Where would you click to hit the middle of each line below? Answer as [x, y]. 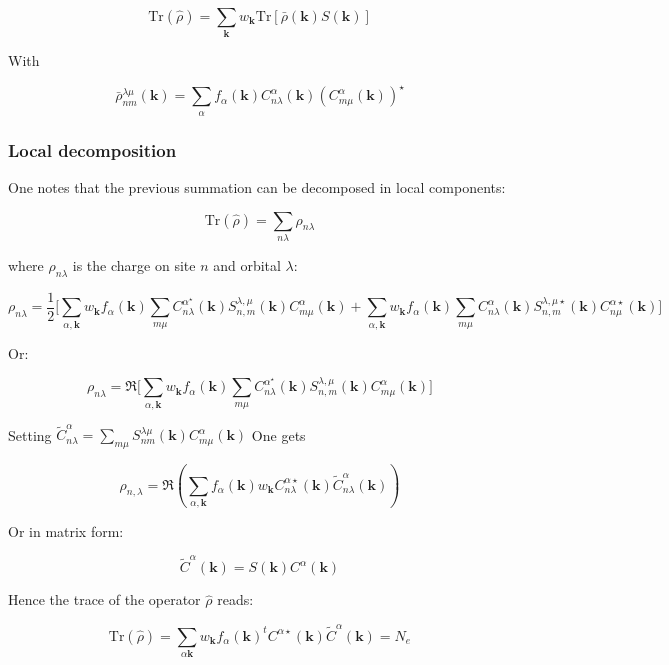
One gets [278, 434]
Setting [30, 434]
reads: [235, 599]
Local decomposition [92, 149]
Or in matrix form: [66, 530]
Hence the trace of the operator [104, 599]
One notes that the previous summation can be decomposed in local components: [257, 187]
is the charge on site [134, 264]
